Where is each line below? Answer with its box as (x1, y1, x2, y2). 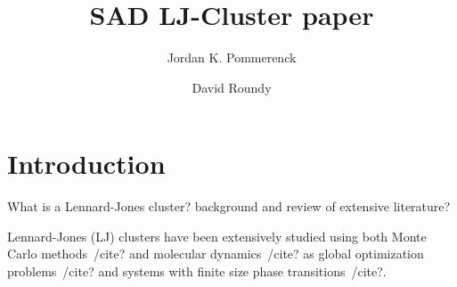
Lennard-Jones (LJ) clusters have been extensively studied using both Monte (7, 226, 427, 245)
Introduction (7, 145, 166, 182)
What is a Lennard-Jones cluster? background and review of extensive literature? (7, 197, 451, 216)
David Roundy (192, 78, 272, 96)
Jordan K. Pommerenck (167, 48, 297, 67)
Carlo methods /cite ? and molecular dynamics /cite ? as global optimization (7, 244, 424, 263)
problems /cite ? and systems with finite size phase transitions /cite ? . (7, 262, 387, 281)
